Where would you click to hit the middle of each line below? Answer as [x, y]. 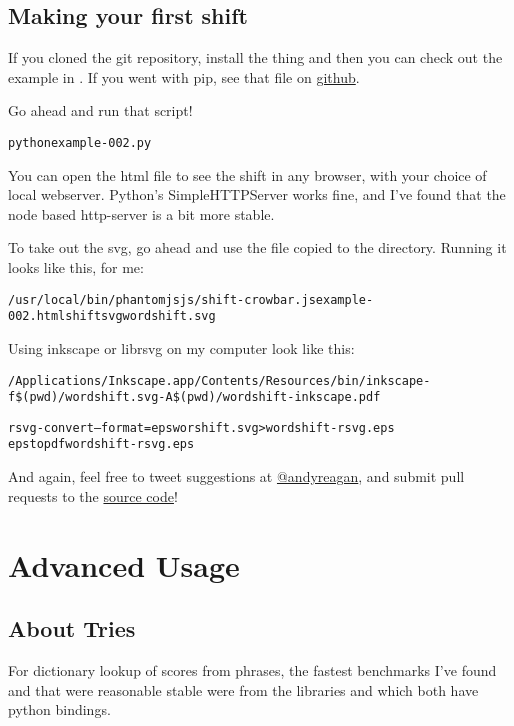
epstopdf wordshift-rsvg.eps [101, 444]
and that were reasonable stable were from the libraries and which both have [243, 689]
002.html [37, 316]
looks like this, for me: [76, 267]
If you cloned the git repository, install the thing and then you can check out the [255, 57]
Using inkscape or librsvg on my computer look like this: [181, 347]
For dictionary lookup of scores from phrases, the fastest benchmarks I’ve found [252, 669]
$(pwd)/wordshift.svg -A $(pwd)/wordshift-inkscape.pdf [198, 397]
